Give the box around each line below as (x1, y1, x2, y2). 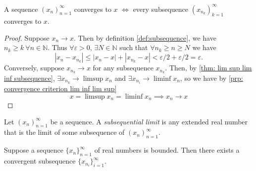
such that (119, 42, 148, 53)
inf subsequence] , (4, 72, 55, 83)
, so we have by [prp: (180, 72, 243, 83)
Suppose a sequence (4, 145, 63, 155)
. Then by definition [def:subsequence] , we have (73, 32, 216, 43)
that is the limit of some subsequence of (4, 127, 125, 137)
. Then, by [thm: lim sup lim (165, 62, 252, 73)
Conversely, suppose (4, 62, 64, 73)
